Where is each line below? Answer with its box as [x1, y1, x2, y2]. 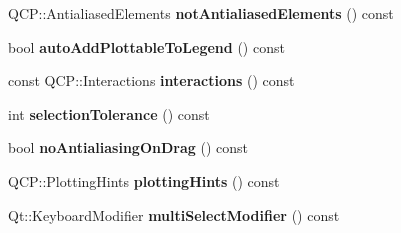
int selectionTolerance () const [8, 103, 210, 124]
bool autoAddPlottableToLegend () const [8, 36, 285, 57]
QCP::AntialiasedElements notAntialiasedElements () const [8, 3, 394, 23]
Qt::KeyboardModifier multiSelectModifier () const [8, 204, 340, 225]
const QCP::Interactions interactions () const [8, 70, 295, 91]
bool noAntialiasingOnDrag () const [8, 137, 248, 158]
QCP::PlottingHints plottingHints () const [8, 170, 280, 191]
